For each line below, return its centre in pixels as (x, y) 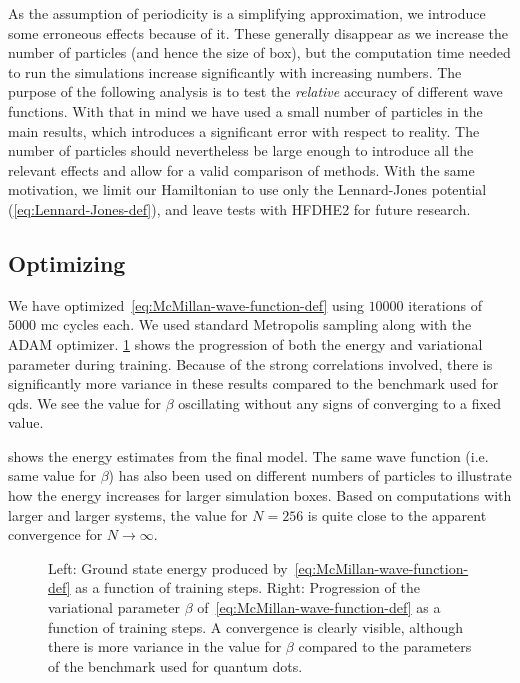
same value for (52, 475)
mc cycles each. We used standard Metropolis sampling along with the (256, 324)
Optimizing (67, 262)
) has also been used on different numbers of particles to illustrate (310, 475)
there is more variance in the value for (165, 646)
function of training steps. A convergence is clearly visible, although (256, 626)
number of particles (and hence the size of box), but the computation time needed (259, 52)
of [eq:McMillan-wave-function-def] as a (319, 607)
